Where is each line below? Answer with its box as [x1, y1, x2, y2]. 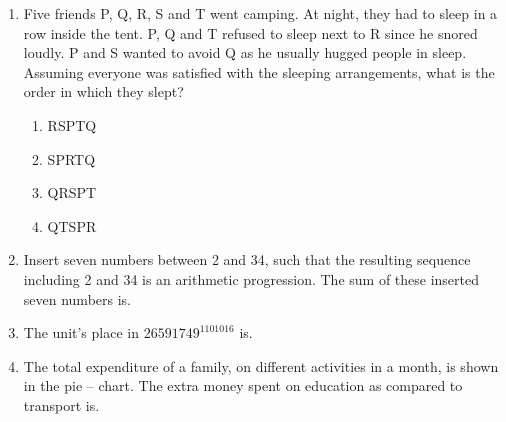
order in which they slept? [23, 81, 184, 102]
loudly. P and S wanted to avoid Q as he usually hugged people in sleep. [23, 42, 467, 63]
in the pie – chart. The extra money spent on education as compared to [23, 375, 463, 396]
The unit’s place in [23, 322, 139, 343]
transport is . [23, 394, 100, 415]
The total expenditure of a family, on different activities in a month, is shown [23, 355, 499, 376]
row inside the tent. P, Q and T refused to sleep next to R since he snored [23, 22, 478, 43]
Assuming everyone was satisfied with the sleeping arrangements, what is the [23, 61, 495, 82]
